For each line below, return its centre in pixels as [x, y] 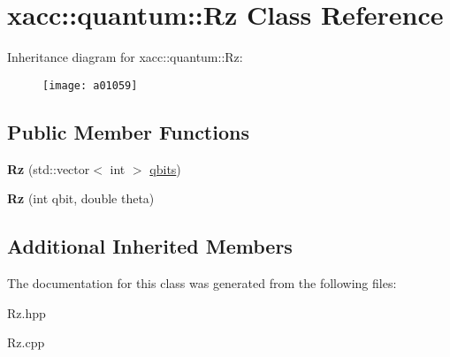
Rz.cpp [26, 342]
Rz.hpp [27, 312]
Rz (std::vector [49, 168]
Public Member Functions [128, 131]
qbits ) [165, 168]
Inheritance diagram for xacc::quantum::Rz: [125, 57]
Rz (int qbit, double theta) [81, 198]
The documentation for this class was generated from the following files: [202, 282]
